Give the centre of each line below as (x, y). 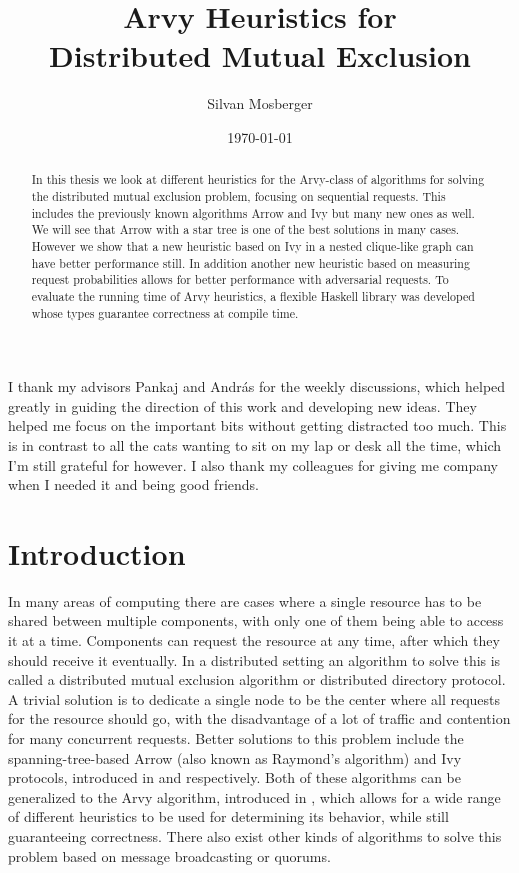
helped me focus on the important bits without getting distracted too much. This (257, 425)
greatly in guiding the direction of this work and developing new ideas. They (242, 405)
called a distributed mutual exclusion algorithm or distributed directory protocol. (257, 679)
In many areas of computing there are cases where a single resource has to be (245, 600)
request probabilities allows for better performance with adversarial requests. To (240, 279)
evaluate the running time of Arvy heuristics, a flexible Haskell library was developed (253, 295)
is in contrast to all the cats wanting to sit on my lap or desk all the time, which (255, 444)
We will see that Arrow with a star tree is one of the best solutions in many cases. (245, 229)
